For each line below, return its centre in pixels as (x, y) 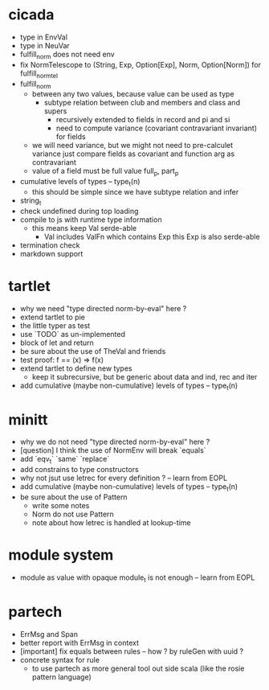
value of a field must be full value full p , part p (105, 172)
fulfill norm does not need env (67, 55)
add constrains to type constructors (79, 470)
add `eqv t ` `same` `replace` (65, 460)
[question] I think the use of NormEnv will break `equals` (113, 450)
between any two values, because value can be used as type (133, 94)
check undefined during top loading (79, 211)
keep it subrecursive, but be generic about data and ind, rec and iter (145, 376)
